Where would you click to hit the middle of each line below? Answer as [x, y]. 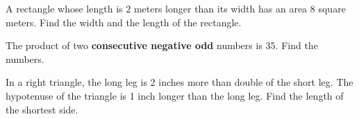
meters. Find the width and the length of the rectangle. [124, 22]
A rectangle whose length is [64, 8]
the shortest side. [42, 109]
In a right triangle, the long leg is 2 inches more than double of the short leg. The [179, 82]
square [332, 8]
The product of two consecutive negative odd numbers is [134, 45]
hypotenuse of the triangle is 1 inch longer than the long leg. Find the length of [175, 95]
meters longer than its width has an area [220, 8]
